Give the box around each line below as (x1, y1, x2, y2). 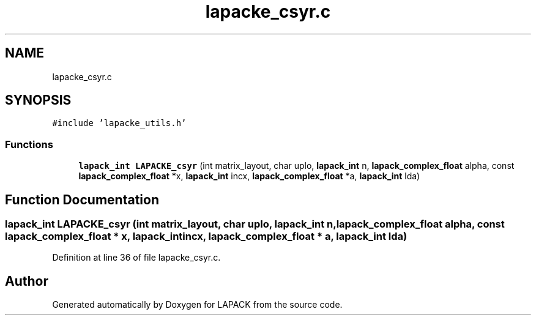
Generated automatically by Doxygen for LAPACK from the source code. (52, 299, 343, 310)
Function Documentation (5, 192, 159, 207)
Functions (5, 138, 53, 151)
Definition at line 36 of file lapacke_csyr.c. (52, 252, 221, 263)
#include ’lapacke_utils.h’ (52, 118, 187, 128)
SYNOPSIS (5, 92, 72, 108)
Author (5, 273, 48, 289)
